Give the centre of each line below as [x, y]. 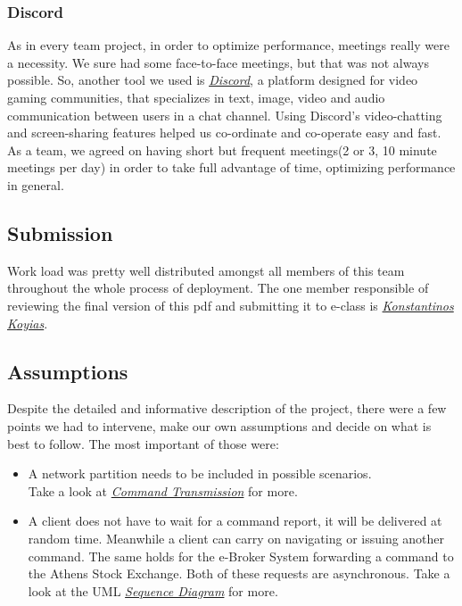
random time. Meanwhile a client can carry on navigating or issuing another [236, 538]
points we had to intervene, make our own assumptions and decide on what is [219, 425]
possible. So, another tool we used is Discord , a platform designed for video [213, 80]
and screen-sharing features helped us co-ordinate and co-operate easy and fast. [224, 133]
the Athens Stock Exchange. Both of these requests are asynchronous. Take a [239, 573]
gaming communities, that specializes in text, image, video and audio [196, 97]
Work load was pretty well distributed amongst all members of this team [206, 270]
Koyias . [28, 323]
